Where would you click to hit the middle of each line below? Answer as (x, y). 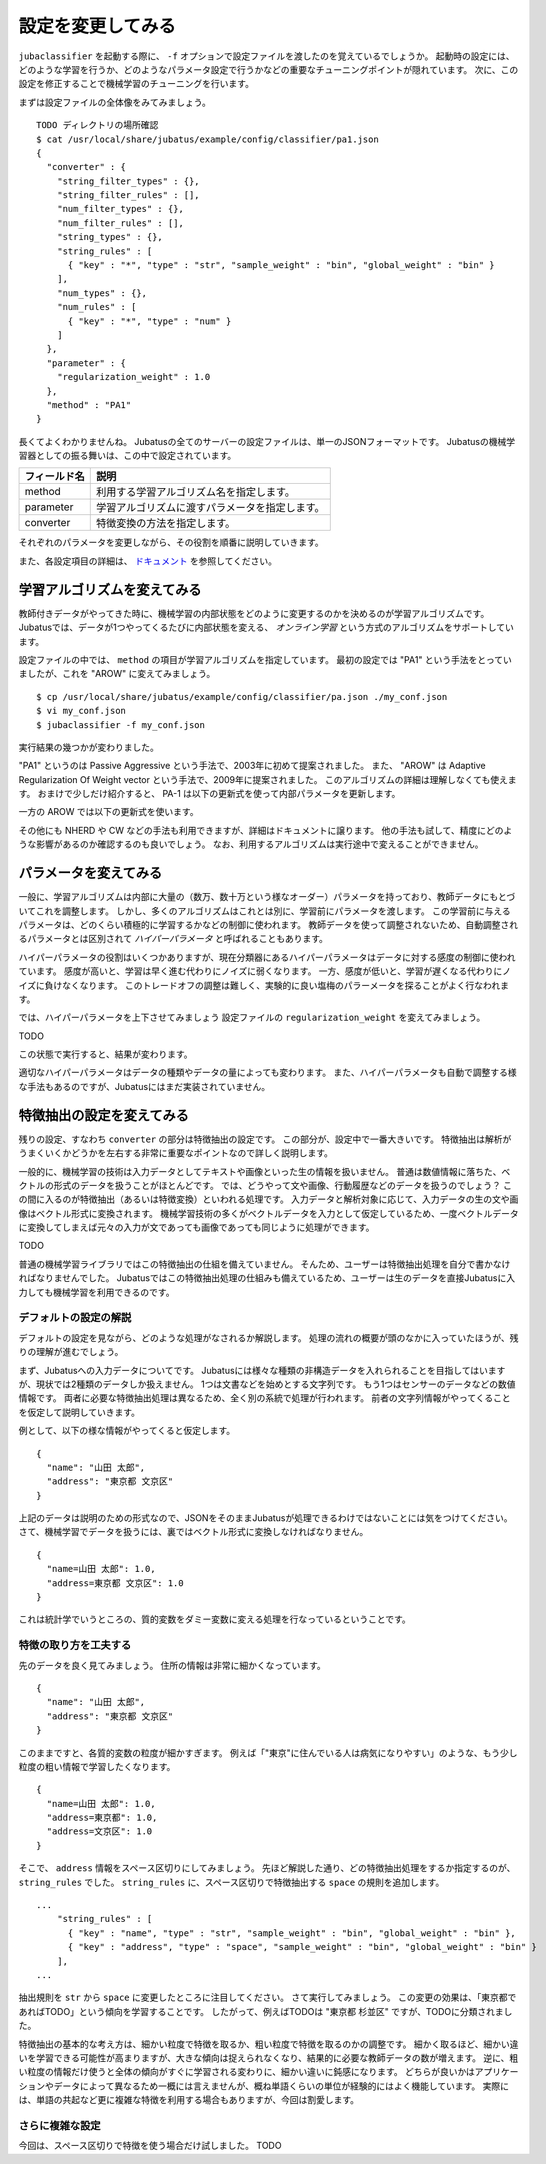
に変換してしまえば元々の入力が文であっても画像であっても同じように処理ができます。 (196, 1227)
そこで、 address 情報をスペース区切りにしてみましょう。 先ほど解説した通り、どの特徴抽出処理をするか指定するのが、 (267, 1868)
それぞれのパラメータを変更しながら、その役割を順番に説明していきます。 (171, 542)
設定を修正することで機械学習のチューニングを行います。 (136, 84)
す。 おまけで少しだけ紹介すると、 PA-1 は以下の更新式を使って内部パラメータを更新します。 (209, 794)
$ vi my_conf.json (81, 711)
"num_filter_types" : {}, (120, 209)
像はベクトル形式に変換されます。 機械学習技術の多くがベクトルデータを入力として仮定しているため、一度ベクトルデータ (268, 1213)
